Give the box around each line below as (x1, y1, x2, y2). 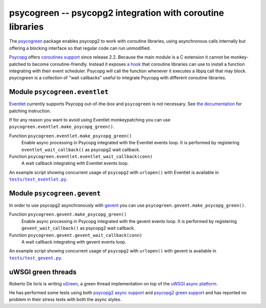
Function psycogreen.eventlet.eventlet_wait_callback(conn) (9, 153, 153, 159)
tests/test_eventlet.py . (9, 176, 68, 182)
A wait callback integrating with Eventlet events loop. (21, 160, 129, 166)
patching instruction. (9, 108, 51, 114)
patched (9, 61, 27, 67)
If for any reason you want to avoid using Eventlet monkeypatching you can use (9, 117, 171, 123)
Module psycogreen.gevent (9, 189, 101, 197)
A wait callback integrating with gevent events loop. (21, 239, 127, 245)
